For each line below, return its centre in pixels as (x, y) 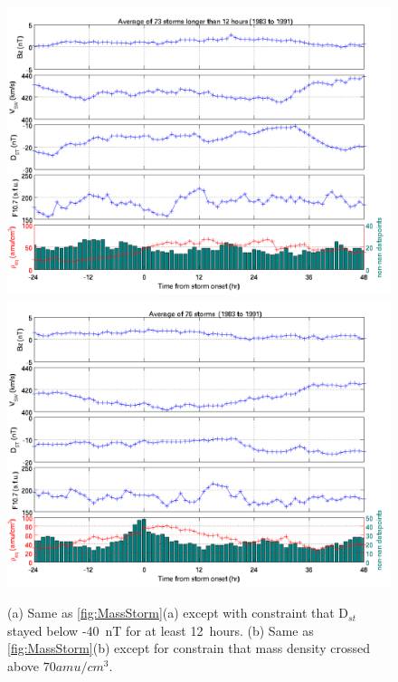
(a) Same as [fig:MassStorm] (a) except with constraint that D (178, 613)
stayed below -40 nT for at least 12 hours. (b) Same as (161, 630)
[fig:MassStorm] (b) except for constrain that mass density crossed (189, 648)
